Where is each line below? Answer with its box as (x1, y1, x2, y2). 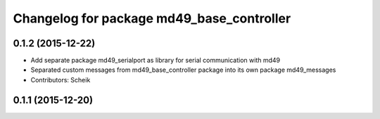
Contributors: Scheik (30, 75, 91, 84)
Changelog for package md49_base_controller (13, 11, 291, 26)
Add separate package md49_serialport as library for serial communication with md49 (30, 56, 281, 65)
